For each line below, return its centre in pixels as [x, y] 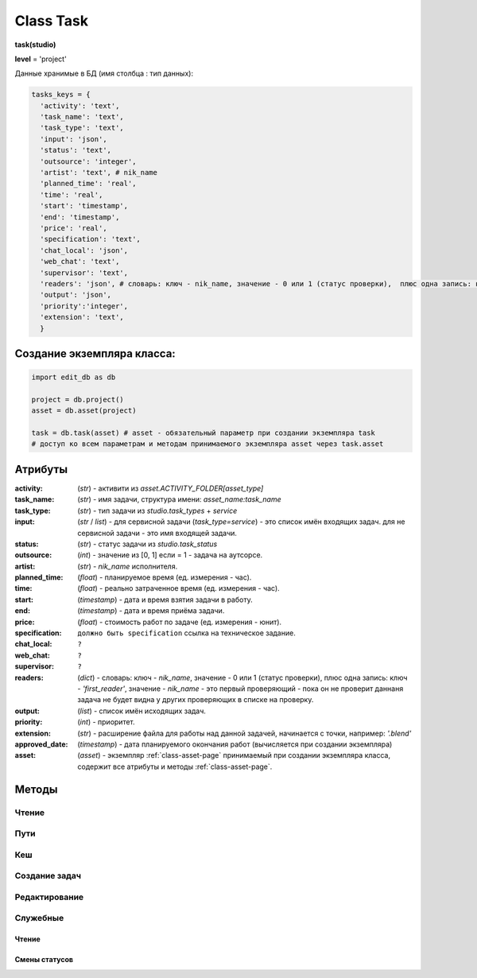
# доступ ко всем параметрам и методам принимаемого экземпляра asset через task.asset [207, 444]
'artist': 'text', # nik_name [99, 173]
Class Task [52, 21]
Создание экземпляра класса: [95, 353]
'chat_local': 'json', [84, 250]
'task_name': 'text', [82, 117]
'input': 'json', [74, 139]
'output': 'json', [76, 295]
